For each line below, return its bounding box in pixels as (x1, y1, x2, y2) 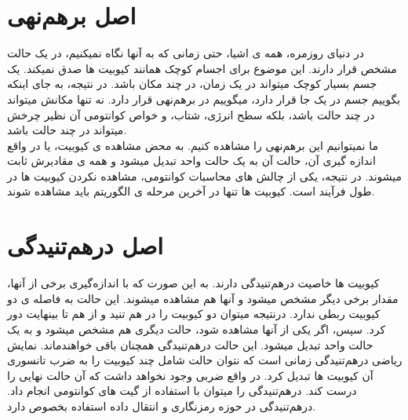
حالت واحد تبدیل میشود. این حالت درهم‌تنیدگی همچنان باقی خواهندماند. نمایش (7, 336, 373, 352)
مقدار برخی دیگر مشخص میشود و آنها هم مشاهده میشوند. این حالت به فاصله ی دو (7, 290, 399, 306)
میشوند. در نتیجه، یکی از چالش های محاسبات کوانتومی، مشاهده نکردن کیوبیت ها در (7, 167, 403, 184)
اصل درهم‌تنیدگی (7, 229, 163, 261)
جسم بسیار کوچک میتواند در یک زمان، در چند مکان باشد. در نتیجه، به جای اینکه (7, 75, 377, 92)
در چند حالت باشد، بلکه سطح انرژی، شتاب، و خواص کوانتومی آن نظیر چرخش (7, 106, 375, 122)
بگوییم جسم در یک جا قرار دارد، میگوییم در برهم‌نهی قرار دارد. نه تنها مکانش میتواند (7, 90, 401, 107)
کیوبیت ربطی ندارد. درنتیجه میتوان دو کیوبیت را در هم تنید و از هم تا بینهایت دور (7, 305, 381, 322)
